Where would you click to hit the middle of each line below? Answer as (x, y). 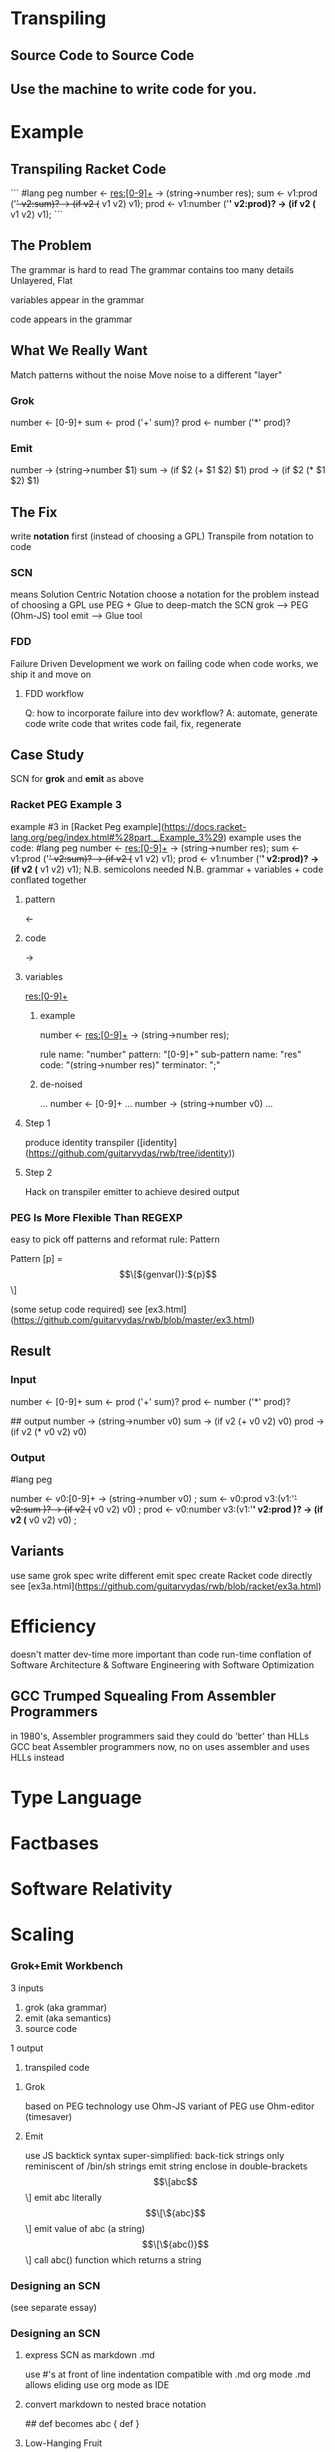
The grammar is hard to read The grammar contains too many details (152, 269)
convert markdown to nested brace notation (115, 2404)
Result (31, 1351)
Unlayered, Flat (41, 280)
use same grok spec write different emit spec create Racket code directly (161, 1575)
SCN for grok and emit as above (77, 779)
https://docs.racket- (205, 826)
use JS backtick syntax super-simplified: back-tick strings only (154, 2155)
